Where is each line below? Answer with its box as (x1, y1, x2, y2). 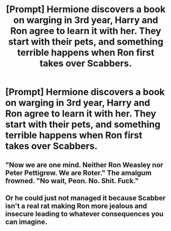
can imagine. (5, 217, 47, 226)
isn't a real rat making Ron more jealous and (5, 201, 147, 210)
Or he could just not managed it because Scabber (5, 193, 166, 202)
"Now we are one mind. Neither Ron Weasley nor (5, 160, 163, 169)
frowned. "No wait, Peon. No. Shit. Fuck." (5, 177, 139, 185)
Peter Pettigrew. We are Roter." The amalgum (5, 168, 152, 177)
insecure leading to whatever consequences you (5, 210, 164, 218)
